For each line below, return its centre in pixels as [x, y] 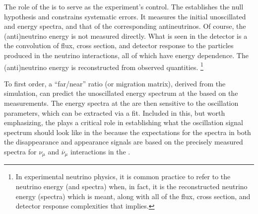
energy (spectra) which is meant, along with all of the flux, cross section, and [133, 196]
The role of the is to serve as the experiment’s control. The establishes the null [124, 6]
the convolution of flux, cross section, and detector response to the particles [119, 45]
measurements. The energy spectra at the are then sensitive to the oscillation [121, 103]
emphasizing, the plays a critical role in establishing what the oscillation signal [124, 122]
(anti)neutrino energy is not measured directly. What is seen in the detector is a [126, 36]
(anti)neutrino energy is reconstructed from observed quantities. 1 [104, 66]
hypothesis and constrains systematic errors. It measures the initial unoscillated [125, 16]
